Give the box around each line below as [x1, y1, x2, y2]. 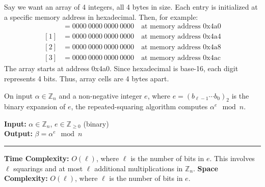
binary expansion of [4, 101, 66, 112]
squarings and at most [13, 163, 83, 173]
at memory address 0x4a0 [141, 23, 221, 30]
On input [4, 90, 33, 101]
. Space [193, 163, 218, 173]
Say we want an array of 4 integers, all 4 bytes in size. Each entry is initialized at [4, 2, 258, 12]
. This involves [209, 153, 255, 164]
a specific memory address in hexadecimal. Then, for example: [4, 11, 198, 22]
